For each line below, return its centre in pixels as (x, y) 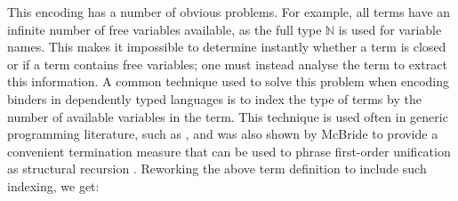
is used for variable (390, 29)
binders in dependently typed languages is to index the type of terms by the (214, 98)
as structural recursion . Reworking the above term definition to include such (217, 169)
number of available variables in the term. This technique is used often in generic (228, 116)
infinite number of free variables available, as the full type (165, 29)
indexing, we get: (53, 185)
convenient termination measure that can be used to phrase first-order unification (229, 151)
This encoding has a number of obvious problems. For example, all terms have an (229, 12)
